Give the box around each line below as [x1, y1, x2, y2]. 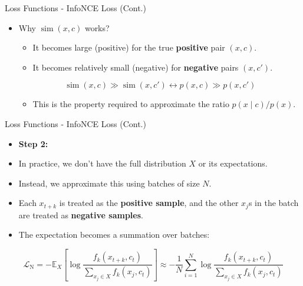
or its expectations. [198, 157, 268, 169]
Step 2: [18, 137, 48, 149]
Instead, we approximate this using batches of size [18, 177, 200, 189]
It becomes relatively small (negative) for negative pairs [32, 61, 239, 73]
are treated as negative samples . [18, 208, 143, 221]
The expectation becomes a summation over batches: [18, 228, 210, 241]
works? [84, 21, 110, 34]
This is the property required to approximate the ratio [32, 98, 229, 110]
